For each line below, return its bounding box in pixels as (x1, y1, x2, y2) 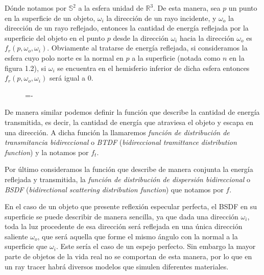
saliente (5, 231, 28, 241)
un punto (228, 3, 257, 13)
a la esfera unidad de (78, 3, 143, 13)
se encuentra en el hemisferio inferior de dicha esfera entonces (57, 62, 250, 73)
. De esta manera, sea (153, 3, 221, 13)
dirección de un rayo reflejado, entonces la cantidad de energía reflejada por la (5, 22, 249, 33)
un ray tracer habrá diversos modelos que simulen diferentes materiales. (5, 261, 229, 271)
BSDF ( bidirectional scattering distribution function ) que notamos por (5, 184, 224, 194)
